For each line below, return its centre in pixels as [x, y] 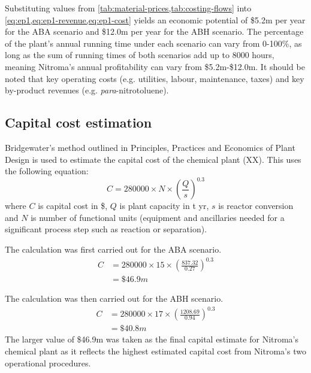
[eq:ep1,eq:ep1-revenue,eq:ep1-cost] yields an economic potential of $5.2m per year [155, 19]
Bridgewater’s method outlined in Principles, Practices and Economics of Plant [150, 147]
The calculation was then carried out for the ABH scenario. [114, 298]
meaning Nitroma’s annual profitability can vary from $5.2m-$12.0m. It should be [155, 66]
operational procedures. [48, 363]
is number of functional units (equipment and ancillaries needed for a [158, 217]
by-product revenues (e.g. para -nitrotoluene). [87, 90]
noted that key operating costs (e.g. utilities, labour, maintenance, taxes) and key [155, 78]
